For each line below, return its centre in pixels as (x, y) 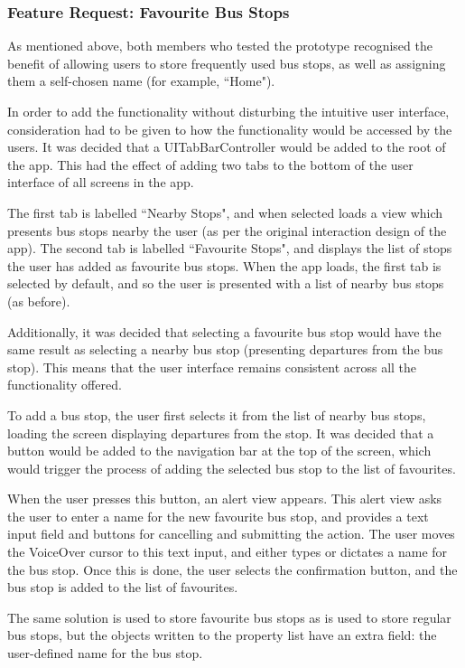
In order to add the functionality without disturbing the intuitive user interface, (228, 111)
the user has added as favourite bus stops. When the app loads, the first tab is (224, 265)
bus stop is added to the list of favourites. (123, 587)
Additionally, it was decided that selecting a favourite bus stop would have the (224, 331)
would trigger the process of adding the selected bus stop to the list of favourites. (232, 468)
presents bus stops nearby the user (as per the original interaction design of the (227, 230)
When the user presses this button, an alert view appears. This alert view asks (225, 499)
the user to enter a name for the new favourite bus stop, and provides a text (218, 516)
